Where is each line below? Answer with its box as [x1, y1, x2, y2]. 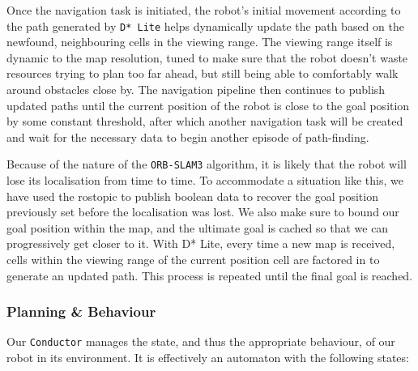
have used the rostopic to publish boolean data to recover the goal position [6, 187, 378, 204]
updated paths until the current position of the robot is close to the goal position [6, 96, 410, 113]
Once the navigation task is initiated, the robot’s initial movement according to [6, 2, 401, 18]
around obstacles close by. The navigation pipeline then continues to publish [6, 81, 386, 98]
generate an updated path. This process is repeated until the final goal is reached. [6, 267, 413, 284]
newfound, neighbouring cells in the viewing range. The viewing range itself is [6, 33, 393, 50]
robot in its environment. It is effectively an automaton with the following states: [6, 349, 409, 366]
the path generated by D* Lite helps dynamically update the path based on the [6, 17, 404, 34]
